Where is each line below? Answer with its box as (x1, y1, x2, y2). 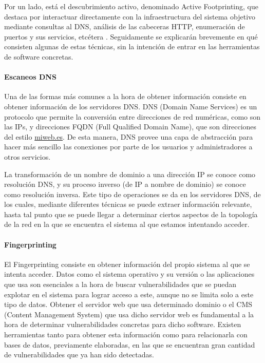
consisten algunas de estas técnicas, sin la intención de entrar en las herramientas (4, 41, 260, 52)
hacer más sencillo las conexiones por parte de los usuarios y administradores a (4, 141, 253, 152)
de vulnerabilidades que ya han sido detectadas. (4, 349, 154, 360)
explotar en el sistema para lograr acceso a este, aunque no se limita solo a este (4, 289, 254, 299)
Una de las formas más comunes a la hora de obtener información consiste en (4, 91, 247, 102)
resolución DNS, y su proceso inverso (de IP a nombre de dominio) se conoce (4, 179, 246, 189)
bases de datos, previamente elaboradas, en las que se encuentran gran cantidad (4, 339, 255, 350)
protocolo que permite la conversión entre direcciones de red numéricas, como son (4, 111, 261, 122)
